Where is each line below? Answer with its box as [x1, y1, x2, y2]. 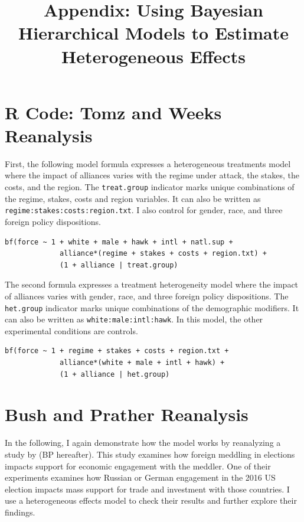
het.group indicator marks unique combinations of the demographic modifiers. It [5, 301, 299, 314]
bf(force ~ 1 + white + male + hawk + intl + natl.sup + [5, 237, 233, 246]
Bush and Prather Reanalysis [5, 402, 249, 426]
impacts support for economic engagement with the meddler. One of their [5, 459, 271, 472]
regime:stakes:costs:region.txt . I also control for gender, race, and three [5, 204, 283, 216]
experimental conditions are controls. [5, 324, 138, 337]
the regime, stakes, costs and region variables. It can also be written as [5, 192, 261, 204]
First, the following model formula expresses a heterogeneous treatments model [5, 157, 291, 169]
